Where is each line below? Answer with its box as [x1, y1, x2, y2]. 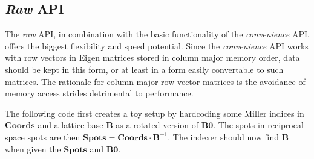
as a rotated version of [116, 119, 199, 131]
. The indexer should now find [168, 130, 279, 143]
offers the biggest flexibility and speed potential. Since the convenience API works [5, 39, 309, 52]
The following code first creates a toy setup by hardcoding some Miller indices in [5, 107, 304, 119]
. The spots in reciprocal [213, 119, 304, 131]
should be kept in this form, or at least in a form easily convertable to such [5, 63, 284, 75]
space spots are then [5, 130, 80, 143]
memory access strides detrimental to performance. [5, 87, 194, 99]
